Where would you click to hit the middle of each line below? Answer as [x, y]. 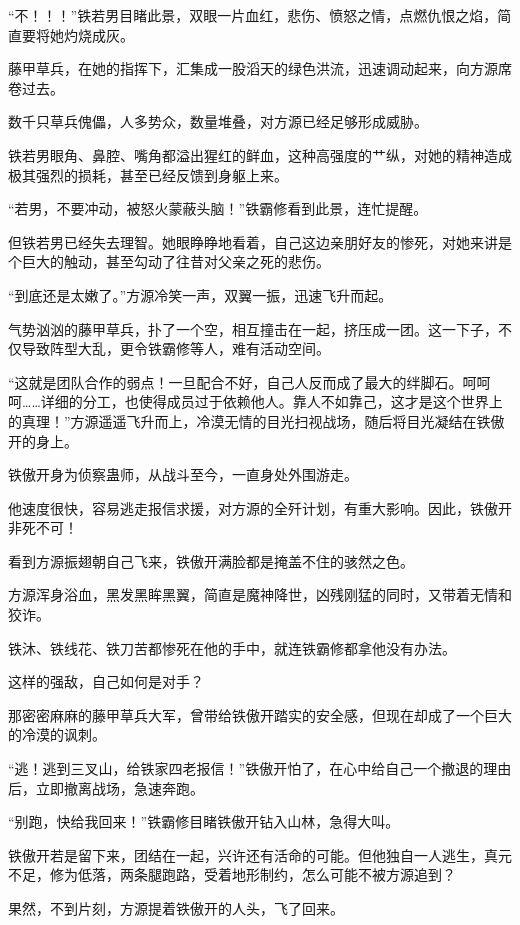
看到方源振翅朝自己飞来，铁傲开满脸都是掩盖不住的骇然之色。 [211, 560]
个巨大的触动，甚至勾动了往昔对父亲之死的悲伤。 [169, 261]
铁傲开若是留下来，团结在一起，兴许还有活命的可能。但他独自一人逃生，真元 [260, 854]
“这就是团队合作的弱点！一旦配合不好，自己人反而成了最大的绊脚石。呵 [242, 381]
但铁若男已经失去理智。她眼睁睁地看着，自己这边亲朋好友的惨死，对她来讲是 [260, 241]
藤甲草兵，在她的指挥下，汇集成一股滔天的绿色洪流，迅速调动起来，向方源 [253, 68]
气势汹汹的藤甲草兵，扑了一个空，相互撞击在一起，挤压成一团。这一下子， [253, 328]
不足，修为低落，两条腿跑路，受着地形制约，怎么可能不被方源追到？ [232, 874]
